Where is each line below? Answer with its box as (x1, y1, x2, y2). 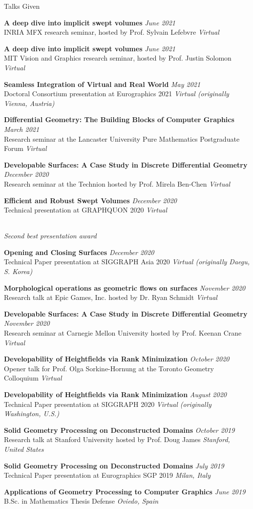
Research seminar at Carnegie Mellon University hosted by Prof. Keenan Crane (4, 328, 242, 338)
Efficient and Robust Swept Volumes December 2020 (4, 195, 177, 205)
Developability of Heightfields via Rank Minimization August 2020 (4, 389, 227, 399)
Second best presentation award (4, 231, 97, 241)
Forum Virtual (4, 143, 47, 153)
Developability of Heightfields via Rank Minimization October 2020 (4, 354, 230, 364)
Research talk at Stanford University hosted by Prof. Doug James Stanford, (4, 434, 230, 445)
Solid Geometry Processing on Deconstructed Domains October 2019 (4, 424, 235, 435)
